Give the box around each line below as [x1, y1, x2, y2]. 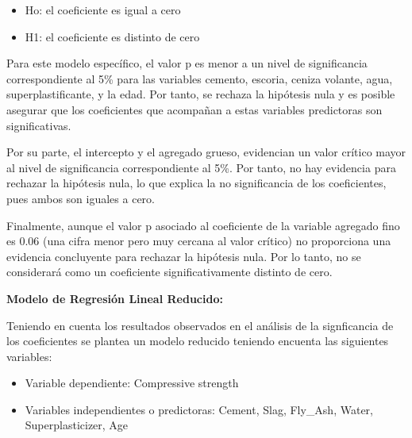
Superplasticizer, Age [25, 417, 129, 433]
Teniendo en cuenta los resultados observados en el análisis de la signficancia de [6, 317, 394, 333]
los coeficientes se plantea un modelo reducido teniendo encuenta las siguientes [6, 332, 389, 349]
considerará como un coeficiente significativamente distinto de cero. [6, 263, 333, 280]
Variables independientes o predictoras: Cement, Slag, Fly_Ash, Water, [25, 401, 373, 417]
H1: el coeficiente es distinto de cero [25, 28, 200, 44]
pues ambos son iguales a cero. [6, 190, 155, 206]
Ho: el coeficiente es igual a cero [25, 2, 181, 17]
